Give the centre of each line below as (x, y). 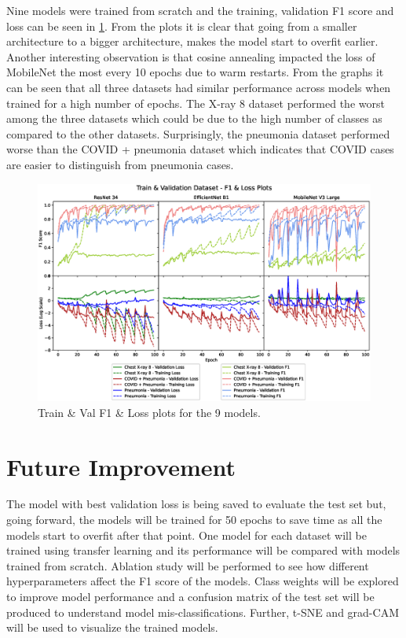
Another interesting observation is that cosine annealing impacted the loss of (191, 56)
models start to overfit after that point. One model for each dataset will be (187, 535)
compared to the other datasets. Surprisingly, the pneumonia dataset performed (198, 133)
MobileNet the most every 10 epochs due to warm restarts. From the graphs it (195, 72)
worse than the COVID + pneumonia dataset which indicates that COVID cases (200, 149)
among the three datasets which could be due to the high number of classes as (194, 118)
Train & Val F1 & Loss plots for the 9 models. (149, 412)
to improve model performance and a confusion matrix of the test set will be (190, 596)
